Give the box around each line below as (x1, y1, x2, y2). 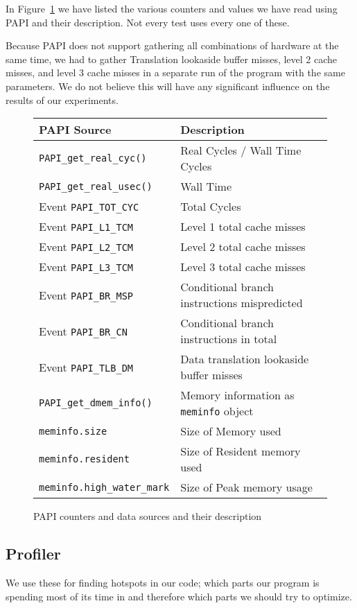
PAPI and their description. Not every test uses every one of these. (6, 15, 290, 29)
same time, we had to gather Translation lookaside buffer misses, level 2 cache (6, 51, 338, 66)
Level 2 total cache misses (180, 238, 306, 255)
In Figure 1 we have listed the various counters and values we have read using (6, 1, 338, 15)
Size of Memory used (180, 423, 281, 440)
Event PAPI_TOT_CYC (39, 198, 139, 215)
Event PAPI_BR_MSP (39, 286, 134, 303)
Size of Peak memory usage (180, 479, 313, 496)
